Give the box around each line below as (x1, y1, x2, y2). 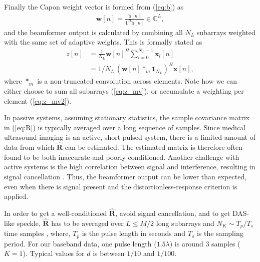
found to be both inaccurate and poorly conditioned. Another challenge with (4, 151, 239, 162)
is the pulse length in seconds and (82, 228, 186, 238)
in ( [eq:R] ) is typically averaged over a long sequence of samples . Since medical (4, 122, 246, 132)
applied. (4, 191, 29, 201)
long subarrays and (156, 217, 214, 228)
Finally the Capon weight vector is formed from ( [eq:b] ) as (4, 2, 184, 12)
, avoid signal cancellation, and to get (115, 207, 230, 218)
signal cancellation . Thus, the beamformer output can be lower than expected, (4, 171, 247, 181)
